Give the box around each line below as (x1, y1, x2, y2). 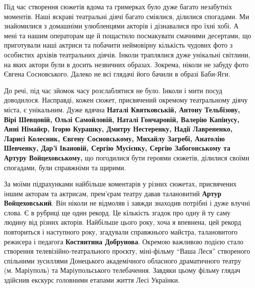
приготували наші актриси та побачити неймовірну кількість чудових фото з (4, 40, 233, 50)
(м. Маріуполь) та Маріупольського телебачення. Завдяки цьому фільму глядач (4, 265, 241, 275)
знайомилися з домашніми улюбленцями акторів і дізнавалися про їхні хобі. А (4, 21, 239, 31)
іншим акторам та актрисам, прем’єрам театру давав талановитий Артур (4, 188, 222, 198)
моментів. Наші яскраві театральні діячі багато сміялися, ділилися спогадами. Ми (4, 11, 250, 21)
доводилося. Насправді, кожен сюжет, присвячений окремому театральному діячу (4, 95, 248, 105)
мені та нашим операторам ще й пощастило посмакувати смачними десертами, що (4, 30, 251, 40)
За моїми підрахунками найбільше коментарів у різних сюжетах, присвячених (4, 179, 237, 189)
